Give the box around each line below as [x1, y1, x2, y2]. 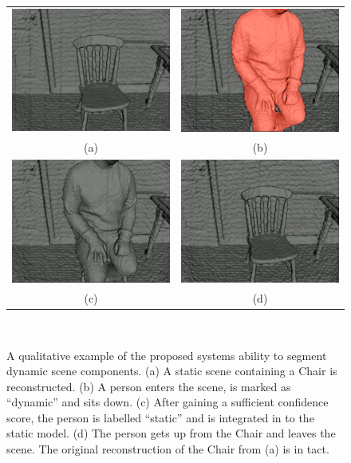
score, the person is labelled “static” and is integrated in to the [6, 409, 314, 425]
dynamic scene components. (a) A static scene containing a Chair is [6, 362, 337, 379]
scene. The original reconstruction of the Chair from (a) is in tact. [6, 441, 329, 457]
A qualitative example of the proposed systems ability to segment [6, 346, 327, 363]
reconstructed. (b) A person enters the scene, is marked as [6, 378, 291, 394]
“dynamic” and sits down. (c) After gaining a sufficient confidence [6, 394, 329, 410]
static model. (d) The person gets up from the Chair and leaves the [6, 425, 336, 441]
